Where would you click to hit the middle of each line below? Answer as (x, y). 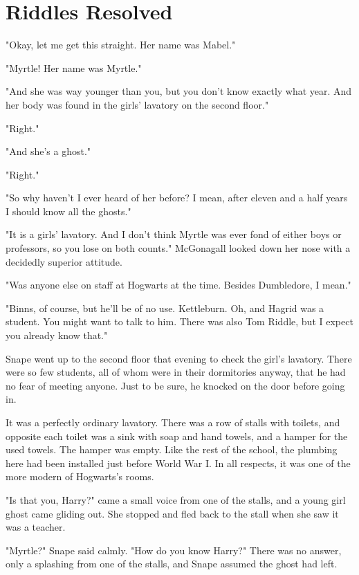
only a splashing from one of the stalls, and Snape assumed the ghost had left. (172, 564)
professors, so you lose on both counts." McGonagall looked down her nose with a (178, 248)
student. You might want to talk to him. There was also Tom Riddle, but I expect (179, 321)
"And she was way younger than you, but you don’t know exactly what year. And (179, 91)
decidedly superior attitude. (64, 261)
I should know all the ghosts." (68, 211)
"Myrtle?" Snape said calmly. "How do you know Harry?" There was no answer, (174, 550)
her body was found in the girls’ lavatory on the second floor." (137, 104)
